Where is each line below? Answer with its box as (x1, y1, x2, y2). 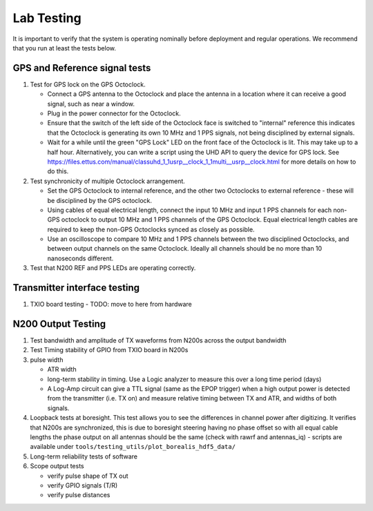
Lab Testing (12, 10, 82, 26)
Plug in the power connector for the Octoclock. (47, 109, 181, 117)
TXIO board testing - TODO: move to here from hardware (30, 300, 193, 309)
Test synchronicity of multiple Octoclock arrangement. (30, 177, 186, 185)
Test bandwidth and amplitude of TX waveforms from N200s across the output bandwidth (30, 336, 287, 345)
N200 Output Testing (12, 318, 106, 329)
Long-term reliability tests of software (30, 452, 138, 461)
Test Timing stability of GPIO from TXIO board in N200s (30, 346, 189, 354)
